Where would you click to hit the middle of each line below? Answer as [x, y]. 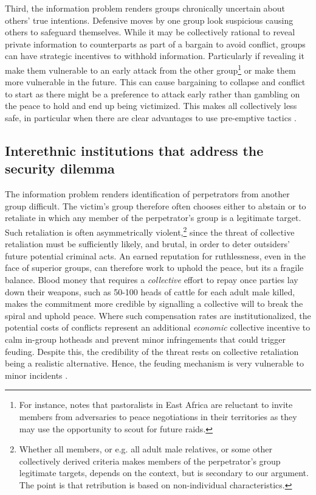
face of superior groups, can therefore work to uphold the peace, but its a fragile [154, 268]
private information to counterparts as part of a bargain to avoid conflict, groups [155, 44]
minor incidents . [36, 375]
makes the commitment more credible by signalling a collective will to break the [154, 304]
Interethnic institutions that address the [134, 150]
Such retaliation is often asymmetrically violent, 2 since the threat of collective [150, 231]
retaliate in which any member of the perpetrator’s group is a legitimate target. [153, 218]
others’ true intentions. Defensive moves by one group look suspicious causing [149, 20]
